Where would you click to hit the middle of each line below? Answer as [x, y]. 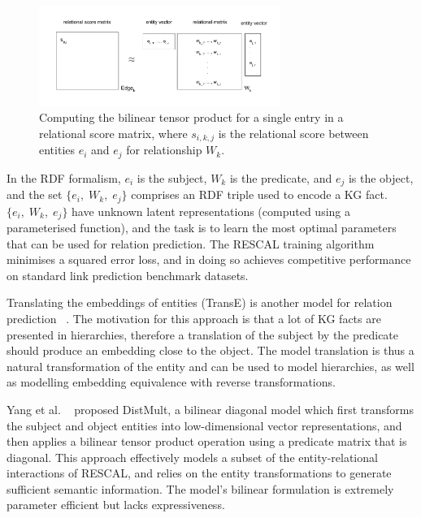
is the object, [381, 177]
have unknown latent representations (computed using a [211, 211]
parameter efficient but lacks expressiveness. [116, 505]
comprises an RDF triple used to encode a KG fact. [259, 194]
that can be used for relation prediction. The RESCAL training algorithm [191, 243]
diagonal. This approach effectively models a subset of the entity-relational [192, 457]
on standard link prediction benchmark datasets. [128, 275]
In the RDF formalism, [64, 177]
